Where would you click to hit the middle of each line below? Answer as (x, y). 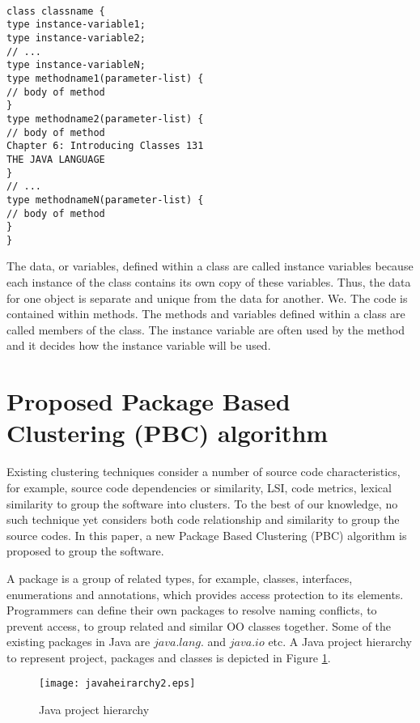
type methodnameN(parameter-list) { (105, 200)
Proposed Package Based (148, 401)
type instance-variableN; (76, 65)
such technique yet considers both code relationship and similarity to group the (203, 519)
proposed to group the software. (85, 551)
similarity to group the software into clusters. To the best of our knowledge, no (202, 503)
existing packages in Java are (78, 642)
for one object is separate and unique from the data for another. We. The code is (207, 298)
